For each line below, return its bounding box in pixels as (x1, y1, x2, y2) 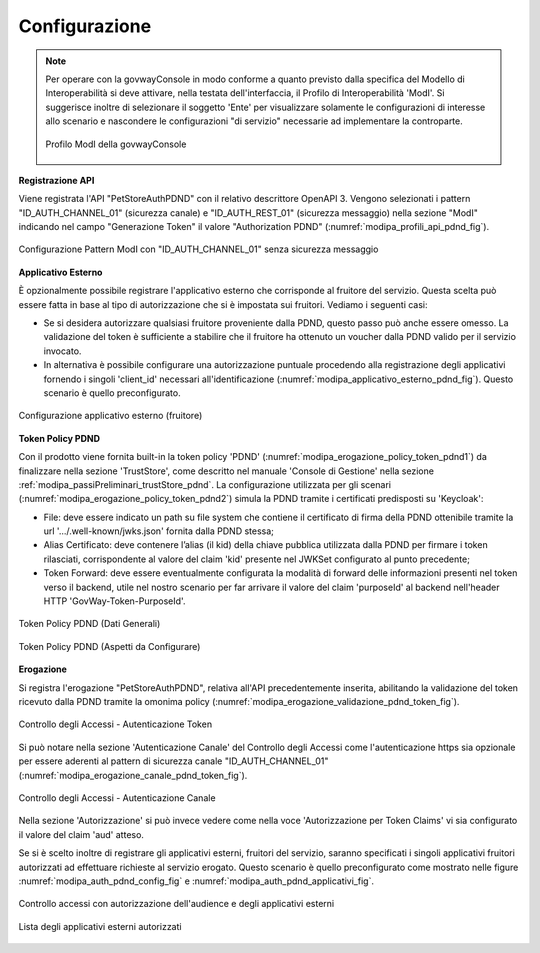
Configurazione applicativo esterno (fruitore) (18, 410, 203, 422)
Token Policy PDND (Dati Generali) (18, 618, 161, 630)
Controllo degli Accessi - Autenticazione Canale (18, 791, 216, 804)
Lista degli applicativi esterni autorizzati (18, 920, 182, 932)
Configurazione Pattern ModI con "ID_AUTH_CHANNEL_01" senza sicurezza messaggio (18, 243, 379, 255)
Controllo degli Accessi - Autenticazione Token (18, 718, 213, 730)
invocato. (43, 345, 82, 357)
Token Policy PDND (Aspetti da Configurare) (18, 640, 201, 652)
